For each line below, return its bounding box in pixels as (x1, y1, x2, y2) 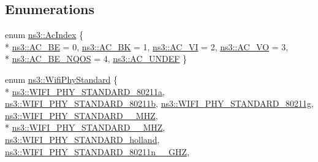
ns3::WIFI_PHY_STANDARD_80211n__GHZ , (5, 145, 190, 158)
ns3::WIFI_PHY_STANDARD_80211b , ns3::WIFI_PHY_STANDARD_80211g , (5, 97, 314, 110)
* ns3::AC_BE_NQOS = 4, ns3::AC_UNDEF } (5, 52, 187, 65)
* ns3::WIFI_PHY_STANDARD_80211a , (5, 85, 165, 98)
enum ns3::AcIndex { (5, 28, 84, 41)
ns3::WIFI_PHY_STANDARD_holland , (5, 133, 160, 145)
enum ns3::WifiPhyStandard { (5, 72, 118, 85)
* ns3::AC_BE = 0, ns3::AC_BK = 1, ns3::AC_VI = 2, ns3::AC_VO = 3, (5, 40, 289, 53)
